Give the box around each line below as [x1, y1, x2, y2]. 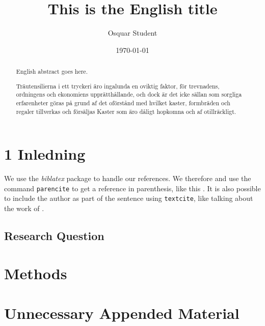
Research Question [4, 228, 104, 244]
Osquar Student [108, 27, 157, 38]
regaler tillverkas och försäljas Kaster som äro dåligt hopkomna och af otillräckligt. [16, 107, 236, 115]
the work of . [4, 203, 44, 214]
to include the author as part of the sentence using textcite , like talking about [4, 193, 253, 203]
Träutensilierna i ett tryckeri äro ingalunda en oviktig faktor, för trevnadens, [16, 81, 220, 90]
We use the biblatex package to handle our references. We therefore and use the [4, 173, 251, 184]
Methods [4, 262, 67, 283]
